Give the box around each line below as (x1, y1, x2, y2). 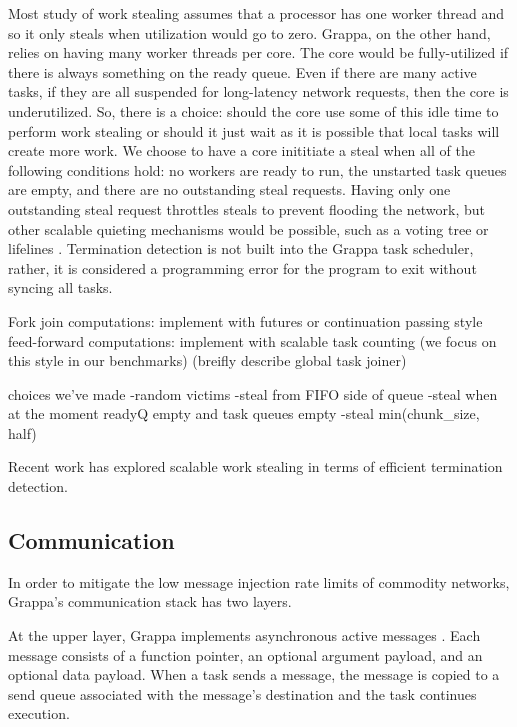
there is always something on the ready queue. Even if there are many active (8, 61, 477, 82)
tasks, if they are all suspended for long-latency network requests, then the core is (8, 81, 509, 102)
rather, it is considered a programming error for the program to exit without (8, 257, 477, 278)
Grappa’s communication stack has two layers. (8, 591, 292, 612)
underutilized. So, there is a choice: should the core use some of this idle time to (8, 100, 499, 121)
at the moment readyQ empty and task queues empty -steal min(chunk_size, (8, 403, 480, 424)
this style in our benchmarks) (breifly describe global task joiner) (8, 350, 407, 371)
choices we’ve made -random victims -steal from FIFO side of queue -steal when (8, 383, 498, 404)
